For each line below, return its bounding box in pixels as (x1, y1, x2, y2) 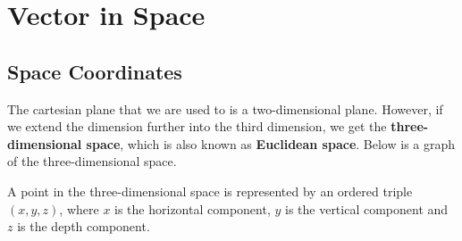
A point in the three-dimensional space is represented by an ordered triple (7, 181, 413, 200)
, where (59, 199, 99, 218)
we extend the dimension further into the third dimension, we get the (7, 117, 387, 136)
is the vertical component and (284, 199, 449, 218)
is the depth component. (17, 217, 150, 236)
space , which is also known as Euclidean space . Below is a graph (86, 134, 456, 153)
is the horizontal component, (114, 199, 271, 218)
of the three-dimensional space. (7, 152, 177, 170)
